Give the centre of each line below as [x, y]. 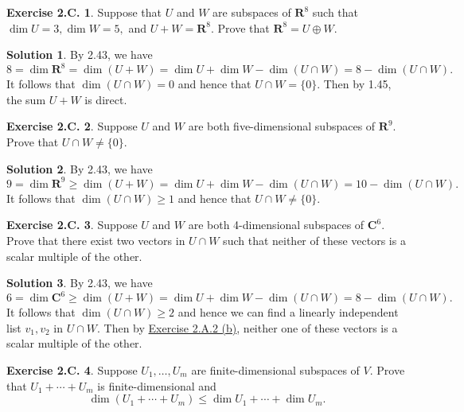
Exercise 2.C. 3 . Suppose [72, 225]
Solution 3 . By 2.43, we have [80, 283]
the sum [26, 99]
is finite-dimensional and [157, 385]
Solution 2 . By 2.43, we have [80, 168]
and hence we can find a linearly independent [288, 312]
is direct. [106, 99]
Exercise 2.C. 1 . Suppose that [84, 12]
